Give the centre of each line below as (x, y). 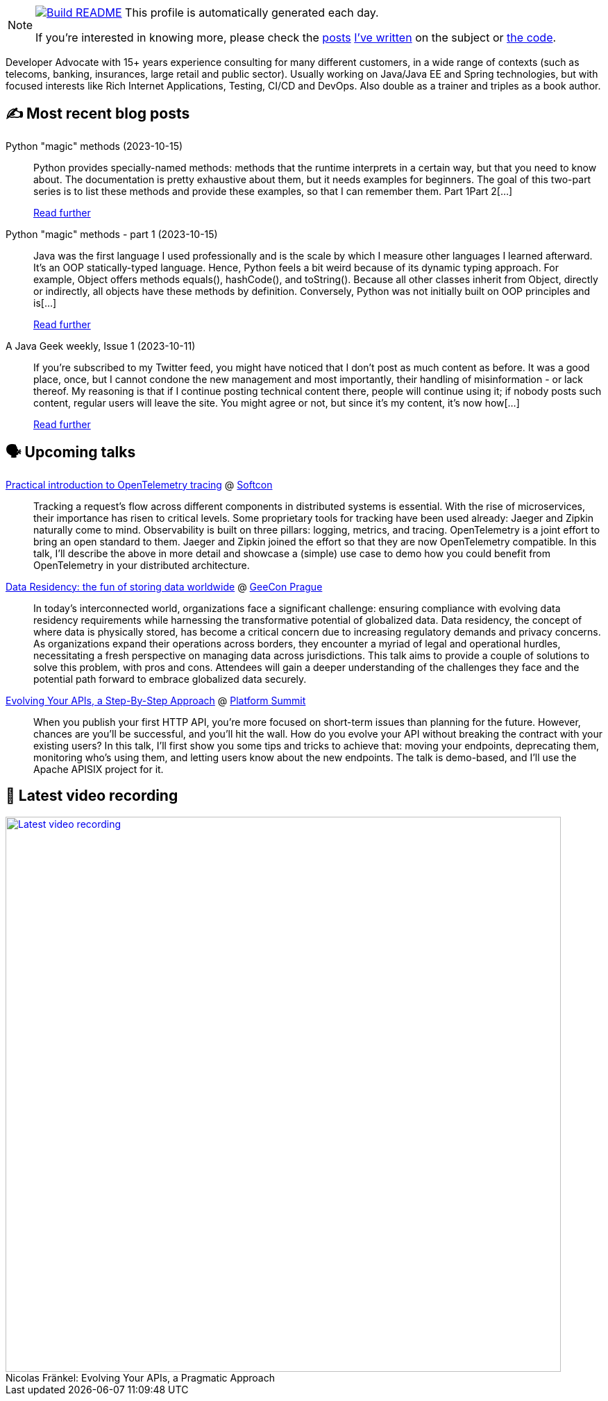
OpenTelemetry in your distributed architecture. (142, 565)
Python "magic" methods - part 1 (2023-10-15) (112, 234)
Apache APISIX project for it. (99, 769)
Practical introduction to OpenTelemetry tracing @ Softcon (139, 484)
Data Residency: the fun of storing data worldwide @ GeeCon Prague (164, 586)
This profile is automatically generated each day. (252, 12)
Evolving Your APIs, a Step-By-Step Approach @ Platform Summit (156, 700)
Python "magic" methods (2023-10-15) (94, 146)
